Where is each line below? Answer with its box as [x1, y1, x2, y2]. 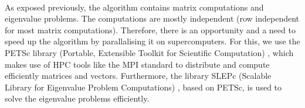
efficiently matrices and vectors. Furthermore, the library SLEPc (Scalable [5, 69, 272, 82]
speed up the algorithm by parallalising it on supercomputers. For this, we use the [5, 35, 300, 47]
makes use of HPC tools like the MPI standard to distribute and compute [5, 58, 270, 70]
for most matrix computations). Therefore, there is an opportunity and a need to [5, 23, 296, 36]
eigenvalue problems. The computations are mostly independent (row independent [5, 12, 300, 25]
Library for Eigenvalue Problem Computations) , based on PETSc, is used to [5, 81, 282, 93]
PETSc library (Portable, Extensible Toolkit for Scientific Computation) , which [5, 46, 294, 58]
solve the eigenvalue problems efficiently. [5, 92, 150, 104]
